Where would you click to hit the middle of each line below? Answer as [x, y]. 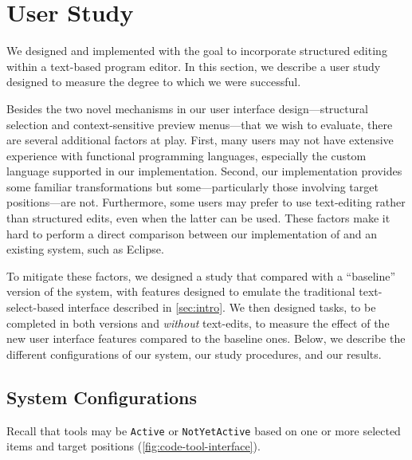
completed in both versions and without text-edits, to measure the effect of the [198, 322]
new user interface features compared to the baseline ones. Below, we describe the [206, 338]
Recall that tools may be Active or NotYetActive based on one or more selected [204, 430]
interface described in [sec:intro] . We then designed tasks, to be [222, 307]
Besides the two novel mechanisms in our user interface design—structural [187, 108]
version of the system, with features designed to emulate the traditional [181, 291]
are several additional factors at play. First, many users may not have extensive [200, 140]
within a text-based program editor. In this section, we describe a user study [194, 66]
